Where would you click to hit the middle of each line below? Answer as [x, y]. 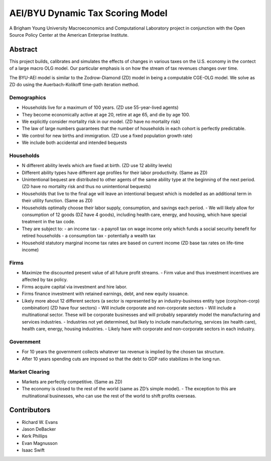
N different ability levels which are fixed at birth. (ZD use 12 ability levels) [97, 166]
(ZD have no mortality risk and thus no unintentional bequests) [86, 187]
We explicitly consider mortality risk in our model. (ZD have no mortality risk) [101, 121]
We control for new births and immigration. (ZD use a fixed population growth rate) [107, 135]
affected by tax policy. [45, 280]
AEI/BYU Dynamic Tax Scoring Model [88, 13]
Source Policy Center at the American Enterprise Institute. [69, 35]
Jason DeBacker [39, 429]
